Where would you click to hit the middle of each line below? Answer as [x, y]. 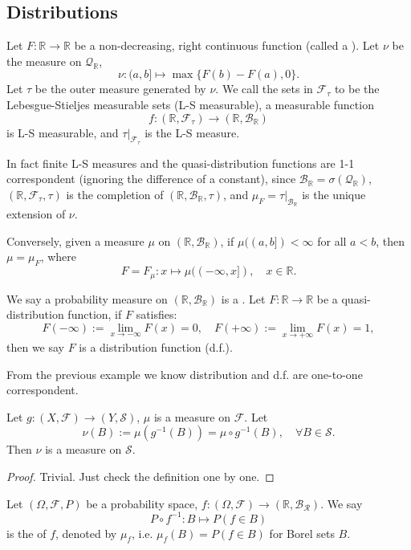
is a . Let [243, 298]
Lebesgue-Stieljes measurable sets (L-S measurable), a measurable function [190, 104]
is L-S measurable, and [63, 132]
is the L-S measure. [192, 132]
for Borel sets [302, 533]
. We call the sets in [264, 89]
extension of [36, 214]
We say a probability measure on [87, 298]
